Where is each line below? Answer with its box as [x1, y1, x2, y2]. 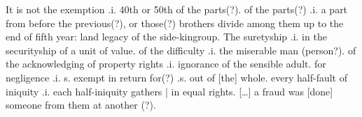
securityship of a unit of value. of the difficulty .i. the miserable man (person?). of [6, 42, 356, 57]
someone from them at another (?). [6, 97, 156, 112]
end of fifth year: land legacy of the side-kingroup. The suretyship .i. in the [6, 29, 327, 44]
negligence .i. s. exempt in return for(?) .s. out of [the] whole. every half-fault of [6, 70, 347, 84]
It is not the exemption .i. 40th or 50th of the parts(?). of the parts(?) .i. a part [6, 2, 348, 16]
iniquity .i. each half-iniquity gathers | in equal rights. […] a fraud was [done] [6, 84, 333, 98]
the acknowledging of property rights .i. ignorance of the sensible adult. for [6, 56, 326, 71]
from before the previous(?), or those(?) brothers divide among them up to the [6, 15, 344, 30]
